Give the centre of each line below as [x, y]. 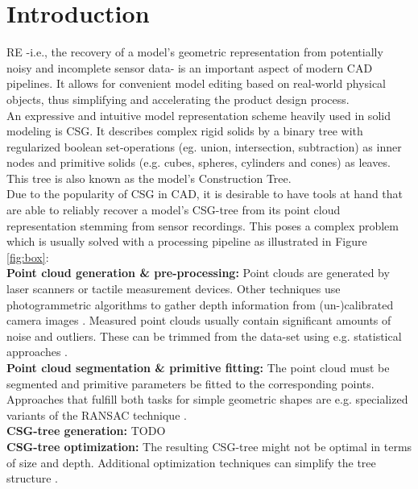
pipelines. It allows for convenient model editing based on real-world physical [196, 83]
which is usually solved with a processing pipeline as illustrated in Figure [187, 241]
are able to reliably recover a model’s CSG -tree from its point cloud [174, 210]
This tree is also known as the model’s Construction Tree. [149, 178]
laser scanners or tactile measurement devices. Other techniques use [174, 289]
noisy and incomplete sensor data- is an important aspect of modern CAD [190, 67]
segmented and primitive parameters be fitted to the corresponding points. [190, 383]
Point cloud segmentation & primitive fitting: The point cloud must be [198, 367]
